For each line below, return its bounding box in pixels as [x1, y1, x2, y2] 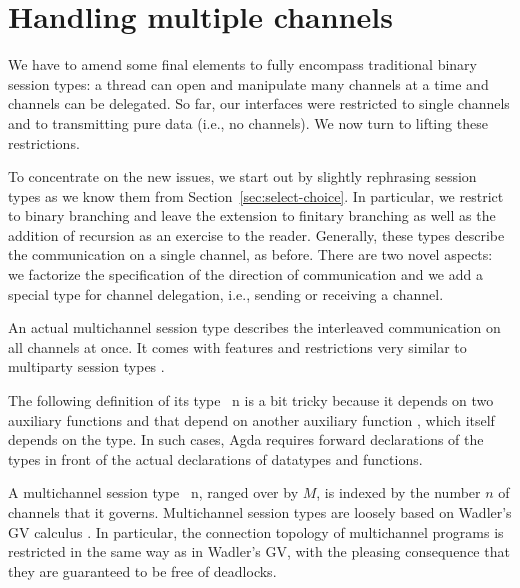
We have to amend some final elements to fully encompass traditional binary [8, 54, 477, 75]
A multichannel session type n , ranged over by [8, 482, 299, 503]
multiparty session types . [8, 356, 165, 377]
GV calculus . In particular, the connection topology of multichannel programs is [8, 521, 504, 542]
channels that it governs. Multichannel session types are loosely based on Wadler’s [8, 502, 512, 522]
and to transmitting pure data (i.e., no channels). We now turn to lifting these [8, 112, 488, 133]
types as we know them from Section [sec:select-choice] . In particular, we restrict [8, 185, 504, 206]
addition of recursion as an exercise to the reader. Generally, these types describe [8, 224, 505, 245]
